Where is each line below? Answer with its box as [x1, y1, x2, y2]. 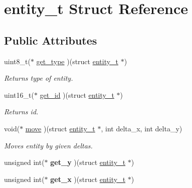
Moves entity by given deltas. [4, 140, 93, 150]
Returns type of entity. [4, 73, 73, 83]
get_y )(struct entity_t [50, 157, 126, 167]
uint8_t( [4, 56, 31, 66]
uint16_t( [4, 89, 34, 100]
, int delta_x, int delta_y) [101, 123, 182, 133]
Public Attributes [4, 32, 97, 48]
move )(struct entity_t [25, 123, 95, 133]
